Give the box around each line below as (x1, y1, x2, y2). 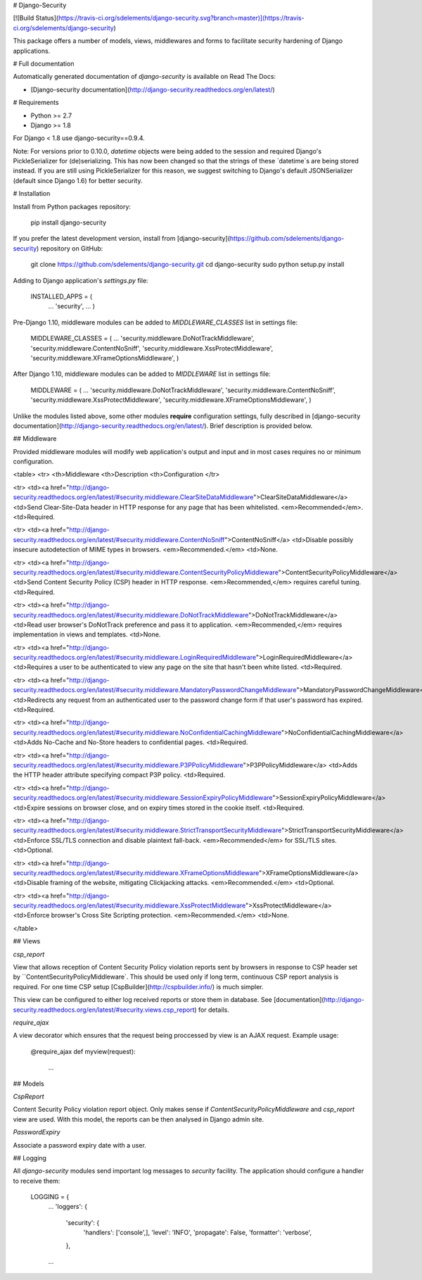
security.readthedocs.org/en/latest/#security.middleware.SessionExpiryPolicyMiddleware (13, 793, 273, 802)
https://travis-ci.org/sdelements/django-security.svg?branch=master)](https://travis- (58, 14, 305, 23)
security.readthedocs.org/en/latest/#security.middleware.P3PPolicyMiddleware (13, 761, 243, 769)
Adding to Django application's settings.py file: (13, 276, 148, 284)
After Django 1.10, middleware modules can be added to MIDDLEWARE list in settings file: (13, 370, 271, 378)
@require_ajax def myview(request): (30, 1047, 136, 1055)
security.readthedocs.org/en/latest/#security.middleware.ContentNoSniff (13, 535, 225, 544)
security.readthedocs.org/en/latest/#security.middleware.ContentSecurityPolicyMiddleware (13, 567, 279, 577)
